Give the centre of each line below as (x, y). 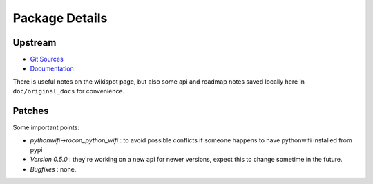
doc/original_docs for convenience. (69, 91)
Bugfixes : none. (53, 169)
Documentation (52, 68)
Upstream (35, 43)
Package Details (60, 18)
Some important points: (46, 127)
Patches (31, 111)
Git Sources (47, 59)
